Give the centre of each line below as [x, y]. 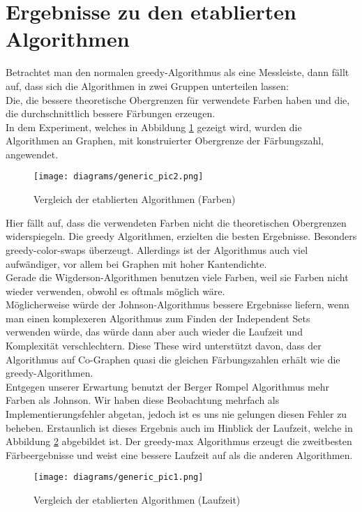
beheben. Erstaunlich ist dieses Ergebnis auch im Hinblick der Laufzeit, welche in [179, 427]
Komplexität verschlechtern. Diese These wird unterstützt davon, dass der [164, 346]
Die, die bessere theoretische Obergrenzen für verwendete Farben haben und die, [178, 99]
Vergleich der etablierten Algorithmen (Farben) [135, 199]
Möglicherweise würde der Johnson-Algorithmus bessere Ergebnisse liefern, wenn [178, 304]
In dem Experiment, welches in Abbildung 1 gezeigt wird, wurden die [154, 127]
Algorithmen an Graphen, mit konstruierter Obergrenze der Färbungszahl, [165, 141]
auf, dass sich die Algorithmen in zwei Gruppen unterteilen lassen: [147, 85]
